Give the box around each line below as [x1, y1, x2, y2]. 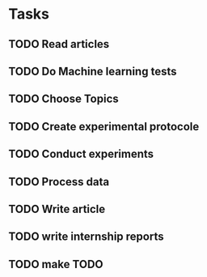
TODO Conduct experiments [8, 147, 154, 161]
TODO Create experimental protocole [8, 119, 200, 134]
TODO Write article [8, 202, 106, 215]
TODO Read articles [8, 37, 110, 51]
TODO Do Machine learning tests [8, 64, 177, 78]
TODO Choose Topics [8, 92, 119, 106]
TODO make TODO [8, 257, 103, 271]
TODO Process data [8, 175, 110, 189]
